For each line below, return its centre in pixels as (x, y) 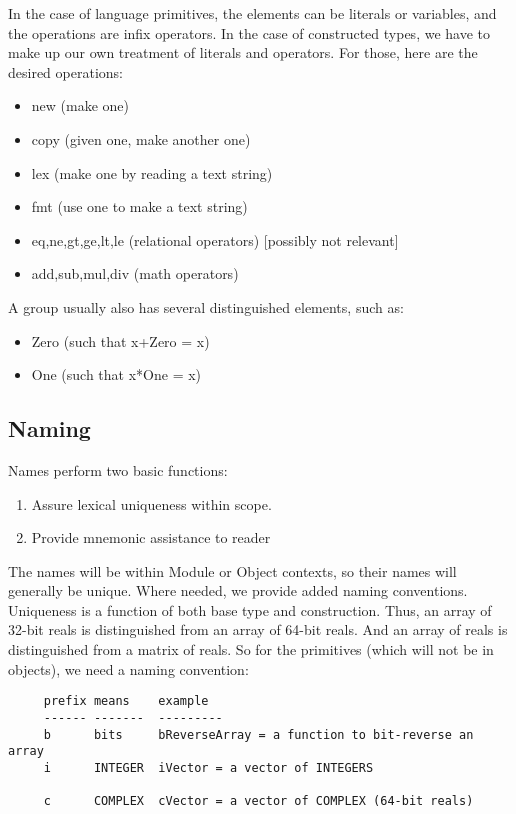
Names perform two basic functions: (118, 469)
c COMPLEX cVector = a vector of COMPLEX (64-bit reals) (258, 801)
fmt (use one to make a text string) (139, 206)
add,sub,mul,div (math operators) (135, 273)
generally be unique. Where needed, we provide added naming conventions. (238, 590)
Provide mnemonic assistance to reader (151, 537)
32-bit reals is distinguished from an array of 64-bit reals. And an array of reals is (258, 629)
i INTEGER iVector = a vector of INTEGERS (208, 767)
